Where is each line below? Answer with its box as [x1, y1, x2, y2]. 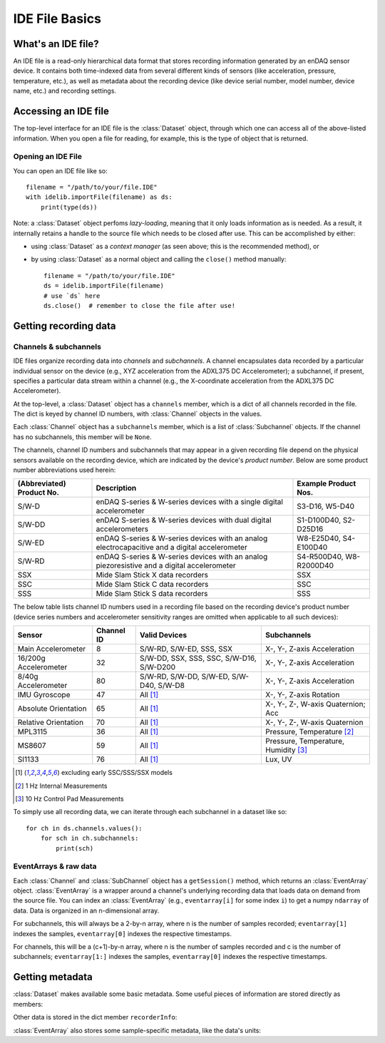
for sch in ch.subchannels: [40, 834, 139, 843]
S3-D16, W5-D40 [297, 501, 354, 511]
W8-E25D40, [297, 533, 342, 543]
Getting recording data [13, 319, 116, 332]
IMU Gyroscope [17, 690, 71, 700]
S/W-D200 [139, 662, 176, 672]
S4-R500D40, [297, 552, 344, 562]
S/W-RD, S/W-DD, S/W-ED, [139, 672, 230, 682]
